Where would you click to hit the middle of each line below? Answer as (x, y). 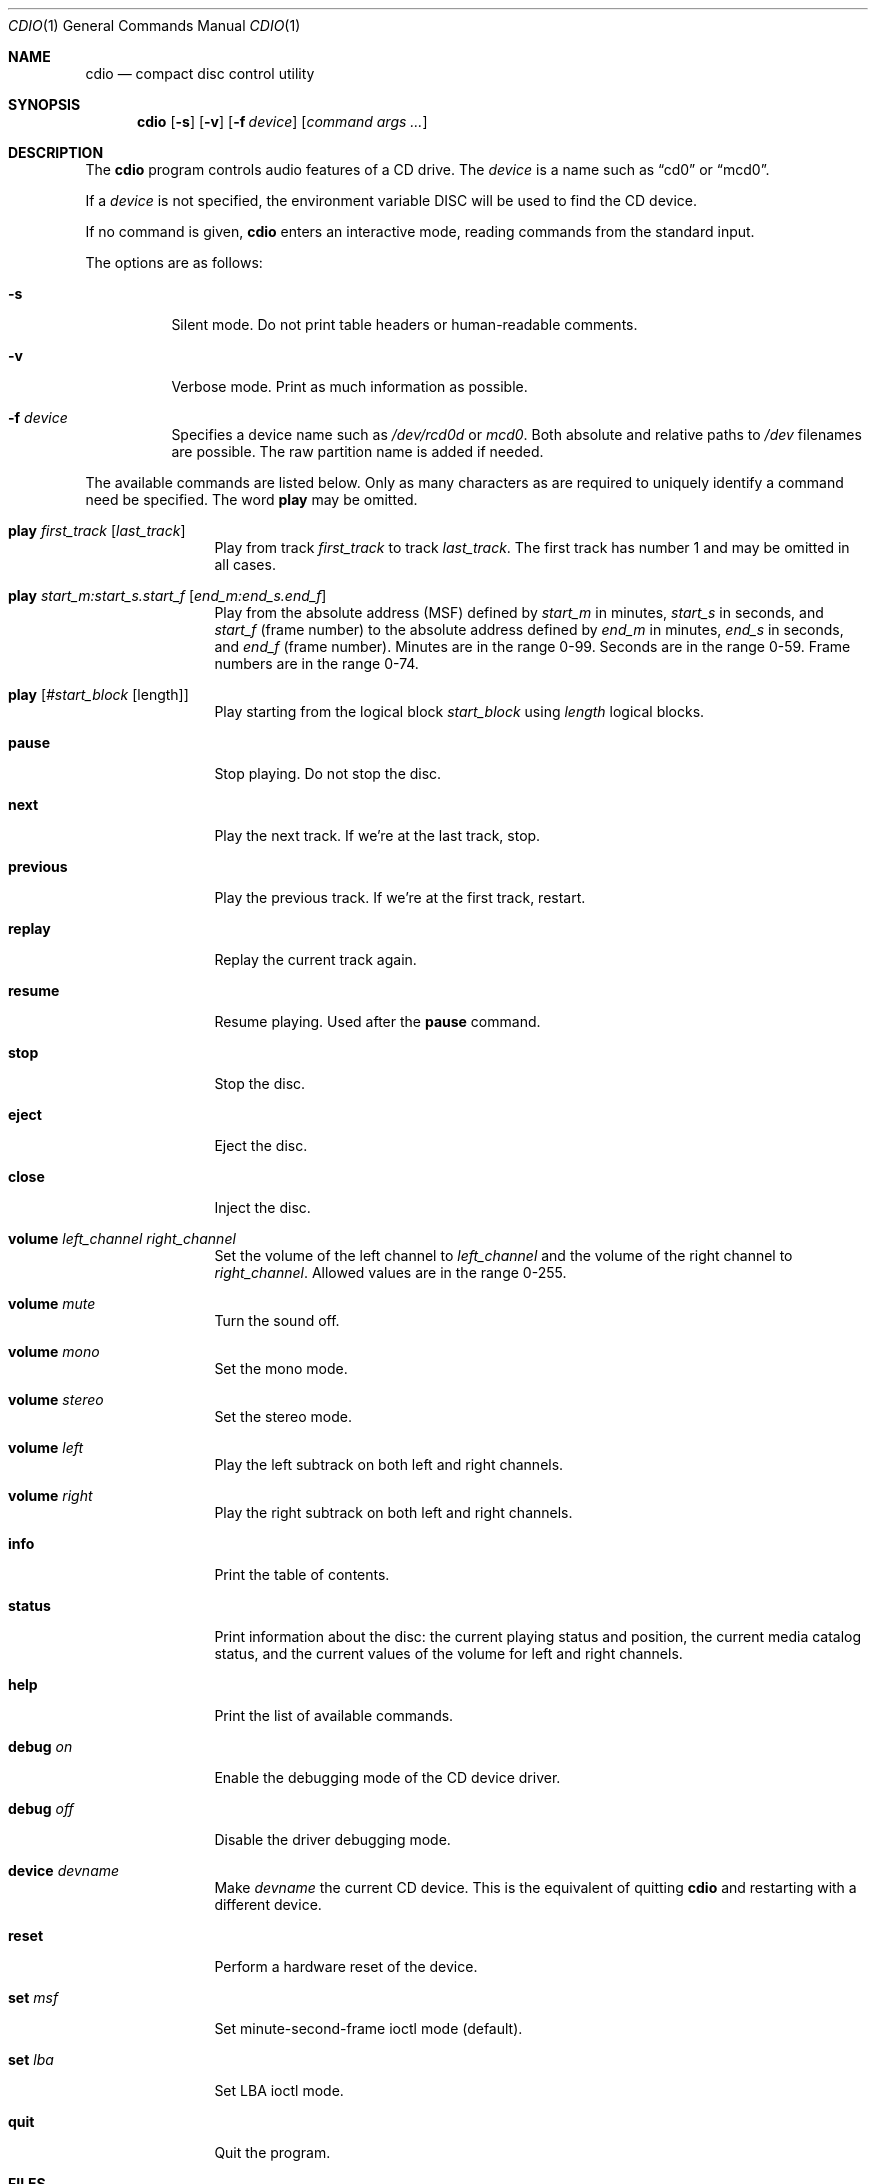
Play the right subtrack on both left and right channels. (393, 1512)
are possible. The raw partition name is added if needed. (357, 451)
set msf (33, 1997)
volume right (50, 1495)
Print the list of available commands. (334, 1715)
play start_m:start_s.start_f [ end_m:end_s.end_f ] (167, 595)
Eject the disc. (261, 1145)
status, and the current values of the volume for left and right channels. (448, 1653)
